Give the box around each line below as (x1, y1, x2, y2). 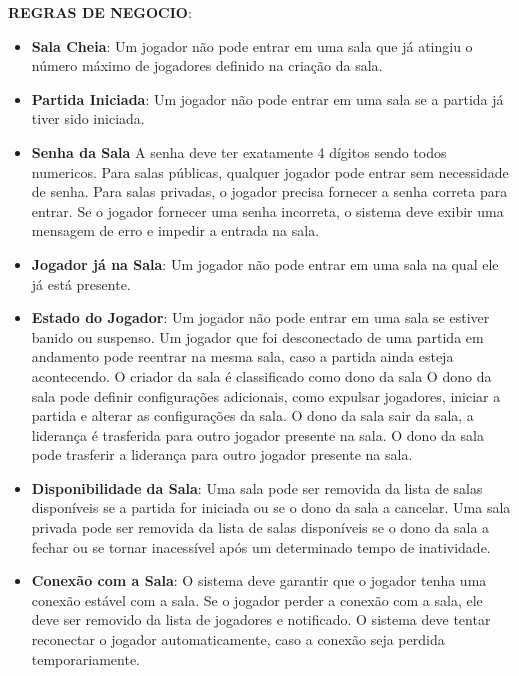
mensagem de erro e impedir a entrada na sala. (31, 220, 320, 241)
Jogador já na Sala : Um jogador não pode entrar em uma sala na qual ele (31, 253, 499, 274)
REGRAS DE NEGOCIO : (8, 2, 192, 22)
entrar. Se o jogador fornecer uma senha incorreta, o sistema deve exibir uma (31, 200, 504, 221)
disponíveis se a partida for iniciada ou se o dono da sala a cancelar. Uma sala (31, 497, 511, 518)
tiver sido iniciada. (31, 108, 145, 129)
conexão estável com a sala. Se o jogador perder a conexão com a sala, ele (31, 589, 483, 610)
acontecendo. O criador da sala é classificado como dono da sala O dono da (31, 365, 492, 386)
